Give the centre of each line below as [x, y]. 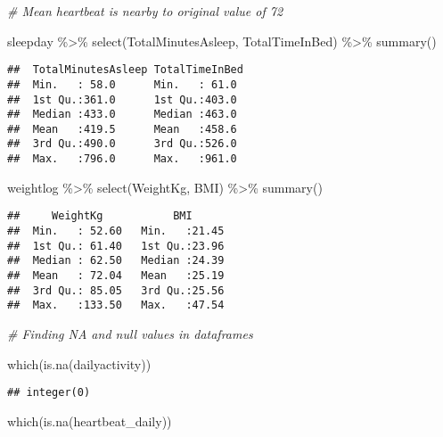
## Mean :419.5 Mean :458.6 [122, 129]
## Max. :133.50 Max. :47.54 [116, 305]
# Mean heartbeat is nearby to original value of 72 [145, 11]
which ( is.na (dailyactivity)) [79, 363]
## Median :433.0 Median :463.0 [122, 115]
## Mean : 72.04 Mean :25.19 [116, 276]
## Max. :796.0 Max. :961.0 [122, 159]
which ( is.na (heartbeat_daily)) [90, 421]
